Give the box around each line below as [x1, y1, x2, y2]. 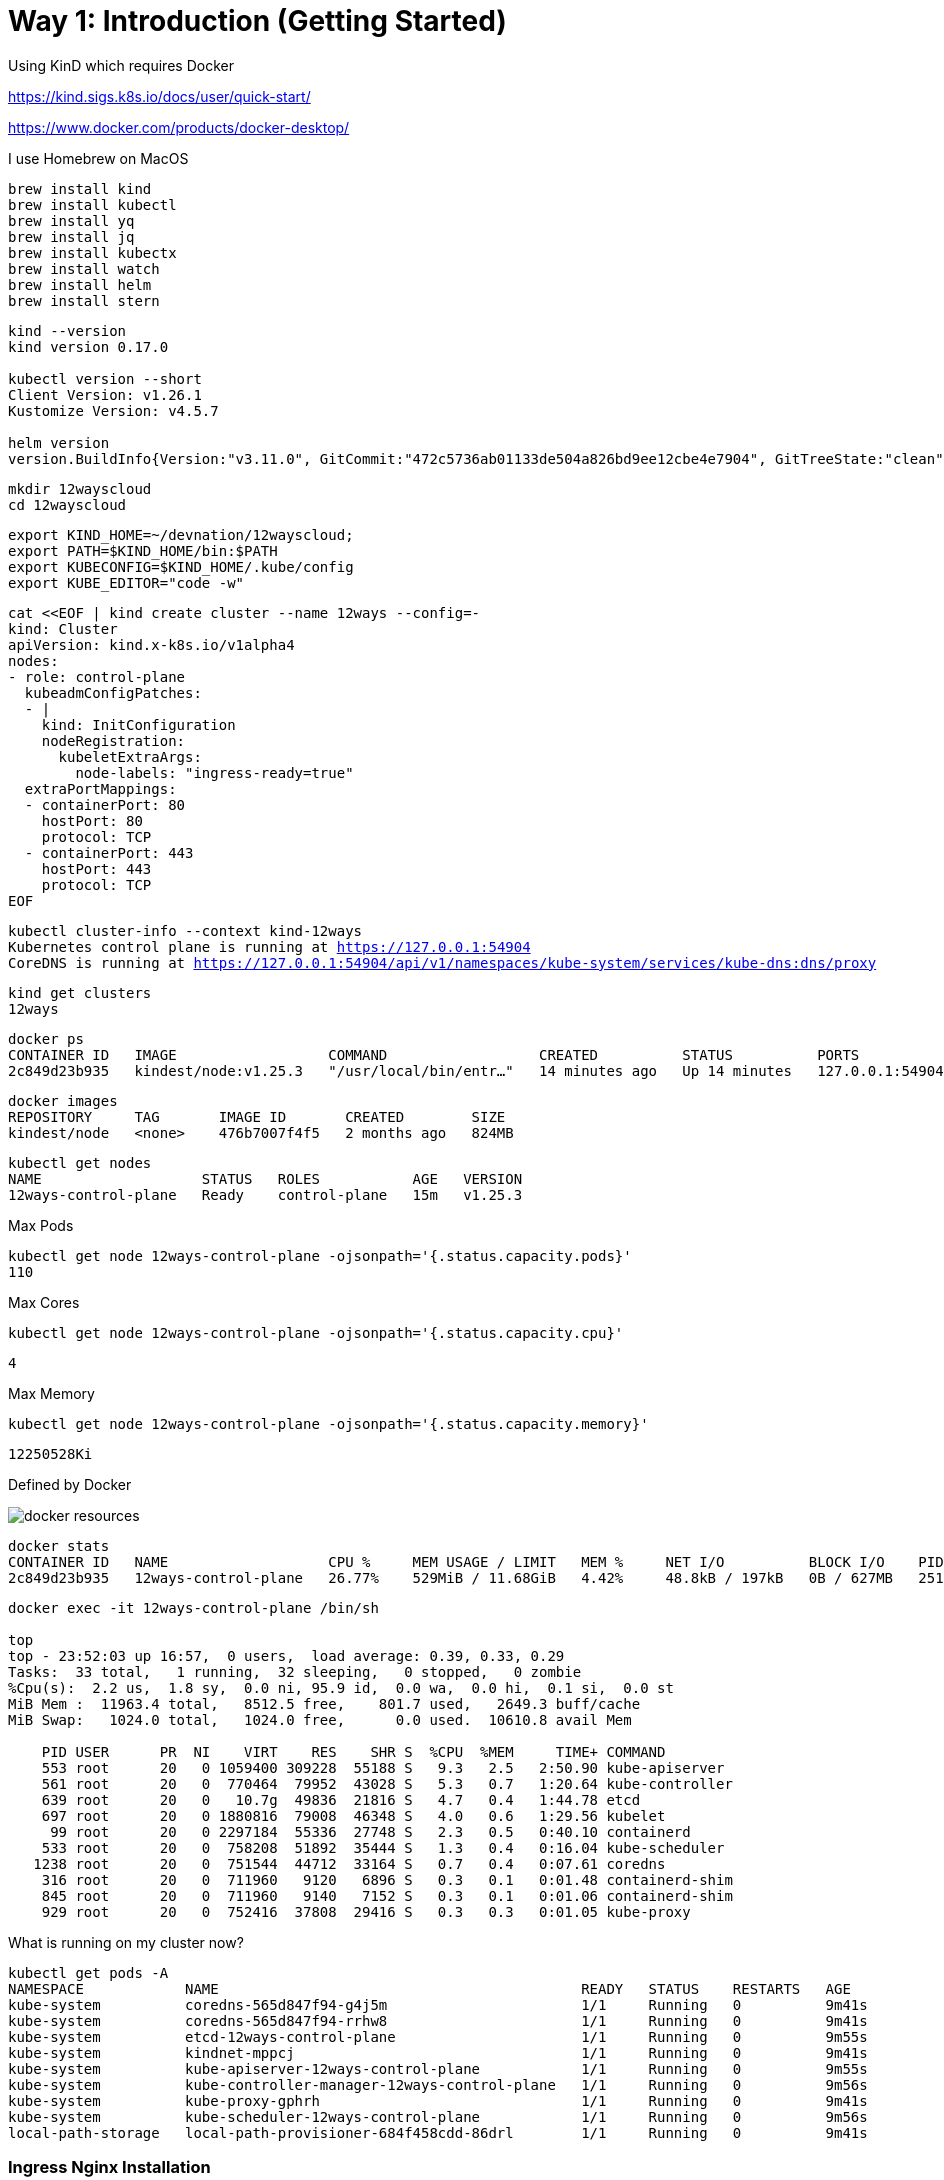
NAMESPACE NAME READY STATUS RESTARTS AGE [8, 1980, 851, 1997]
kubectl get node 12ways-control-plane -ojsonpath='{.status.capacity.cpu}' [8, 1324, 624, 1341]
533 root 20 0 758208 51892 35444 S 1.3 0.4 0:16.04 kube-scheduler [41, 1839, 725, 1856]
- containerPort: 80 [24, 796, 186, 813]
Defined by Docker [8, 1475, 132, 1493]
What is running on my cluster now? [8, 1933, 244, 1951]
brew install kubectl [8, 196, 177, 213]
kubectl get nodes [8, 1154, 152, 1171]
